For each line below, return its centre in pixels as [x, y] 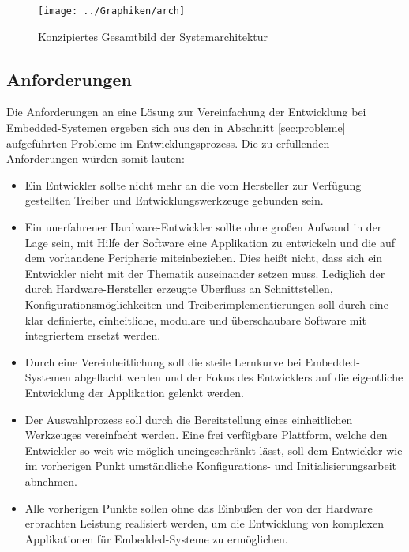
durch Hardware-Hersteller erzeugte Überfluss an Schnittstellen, [179, 289]
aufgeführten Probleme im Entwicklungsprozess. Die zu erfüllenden [168, 143]
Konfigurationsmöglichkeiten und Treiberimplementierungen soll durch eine [206, 304]
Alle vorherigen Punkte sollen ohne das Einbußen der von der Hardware [199, 507]
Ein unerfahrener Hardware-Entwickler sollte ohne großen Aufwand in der [203, 227]
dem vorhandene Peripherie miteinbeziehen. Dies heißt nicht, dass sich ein [204, 258]
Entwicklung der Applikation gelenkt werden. [134, 392]
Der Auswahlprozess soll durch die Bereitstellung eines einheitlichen [189, 419]
